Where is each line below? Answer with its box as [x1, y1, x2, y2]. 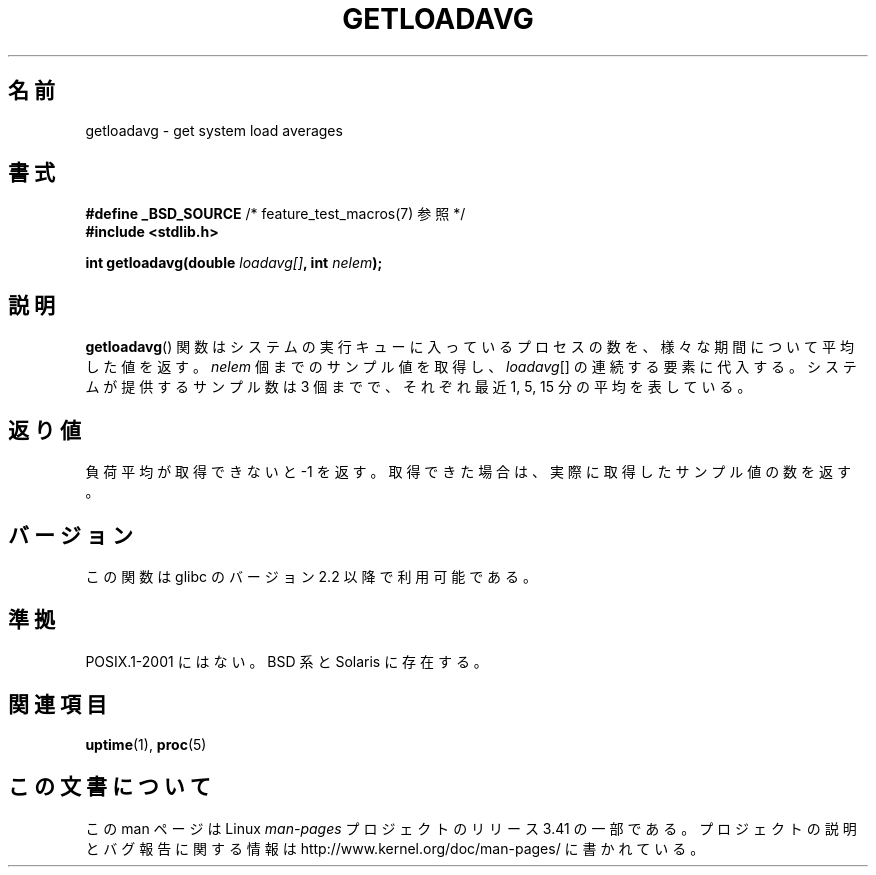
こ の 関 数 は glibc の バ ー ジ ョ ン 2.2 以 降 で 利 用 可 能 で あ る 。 [85, 567, 537, 585]
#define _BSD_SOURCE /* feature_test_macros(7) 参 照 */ [85, 205, 466, 223]
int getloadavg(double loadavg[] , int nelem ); [85, 254, 383, 272]
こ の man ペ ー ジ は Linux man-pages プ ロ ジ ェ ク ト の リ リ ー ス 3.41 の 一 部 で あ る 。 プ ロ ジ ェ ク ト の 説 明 [85, 819, 857, 837]
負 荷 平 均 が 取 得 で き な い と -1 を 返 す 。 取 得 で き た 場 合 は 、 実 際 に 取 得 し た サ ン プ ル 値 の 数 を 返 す [85, 463, 851, 481]
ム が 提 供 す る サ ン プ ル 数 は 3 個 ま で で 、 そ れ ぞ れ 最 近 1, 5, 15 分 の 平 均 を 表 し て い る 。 [85, 378, 752, 396]
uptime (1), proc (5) [85, 735, 207, 753]
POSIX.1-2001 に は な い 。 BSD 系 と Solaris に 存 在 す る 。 [85, 652, 488, 670]
